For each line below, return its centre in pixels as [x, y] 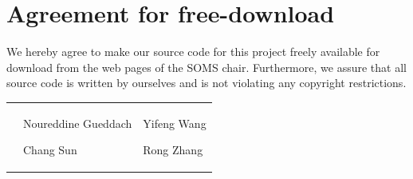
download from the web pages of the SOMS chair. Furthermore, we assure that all [206, 67]
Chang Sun [50, 150]
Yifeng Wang [175, 123]
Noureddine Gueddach [78, 123]
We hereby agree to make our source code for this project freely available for [193, 52]
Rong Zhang [173, 150]
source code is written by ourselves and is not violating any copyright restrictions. [206, 83]
